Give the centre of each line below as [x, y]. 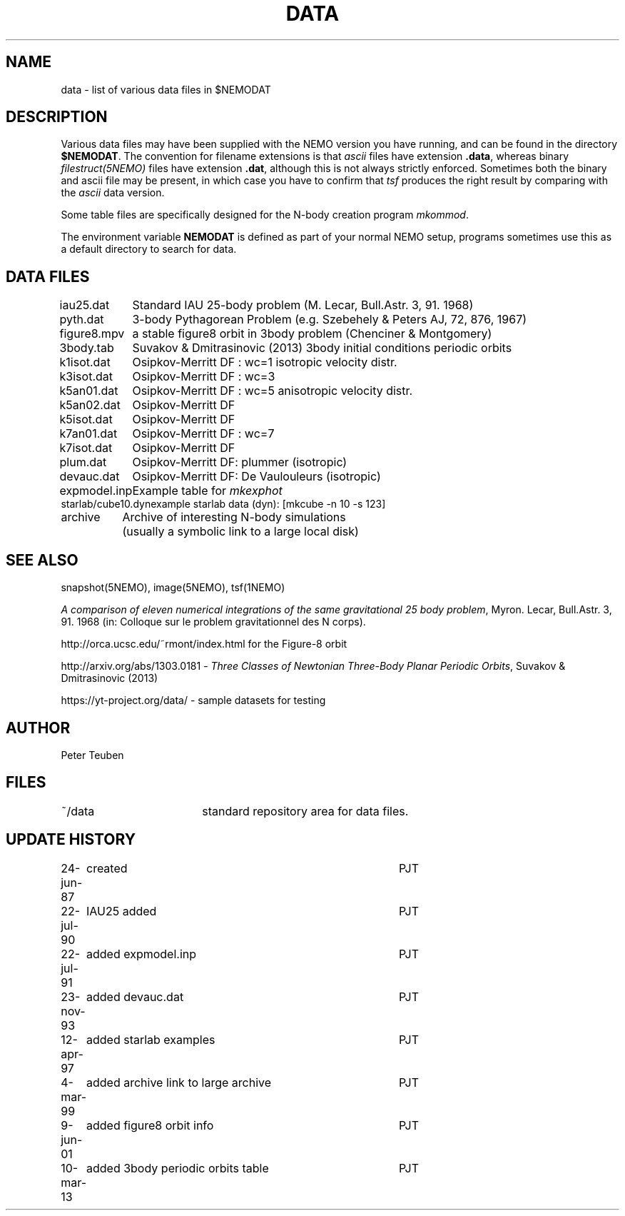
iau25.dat [85, 305]
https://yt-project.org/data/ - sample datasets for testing [193, 700]
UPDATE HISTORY [71, 840]
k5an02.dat [90, 405]
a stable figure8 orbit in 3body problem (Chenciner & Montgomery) [312, 334]
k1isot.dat [85, 362]
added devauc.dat [135, 996]
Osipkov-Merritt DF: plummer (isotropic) [240, 462]
